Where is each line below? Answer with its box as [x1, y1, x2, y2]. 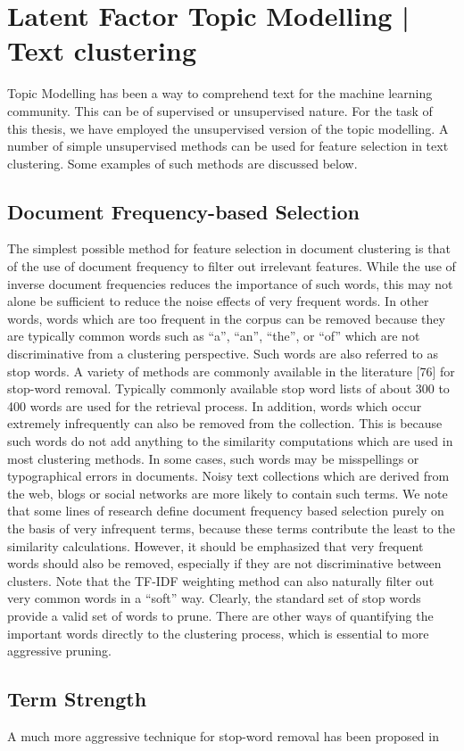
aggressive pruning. [7, 641, 112, 660]
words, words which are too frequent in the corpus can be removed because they [7, 309, 445, 327]
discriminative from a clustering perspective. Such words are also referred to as [7, 344, 439, 363]
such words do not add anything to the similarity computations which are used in [7, 432, 453, 450]
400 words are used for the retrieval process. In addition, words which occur [7, 396, 422, 415]
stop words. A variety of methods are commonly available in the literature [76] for [7, 361, 455, 380]
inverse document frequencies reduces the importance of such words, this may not [7, 274, 453, 293]
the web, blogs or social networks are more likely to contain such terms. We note [7, 483, 448, 502]
